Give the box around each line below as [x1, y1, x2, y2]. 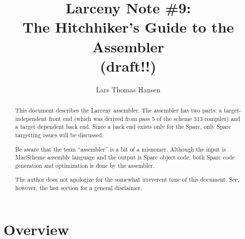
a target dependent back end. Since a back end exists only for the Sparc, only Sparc [15, 122, 232, 131]
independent [15, 114, 47, 122]
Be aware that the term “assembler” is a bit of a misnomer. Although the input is [15, 145, 226, 153]
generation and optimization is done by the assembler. [15, 161, 155, 169]
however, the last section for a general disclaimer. [15, 184, 143, 192]
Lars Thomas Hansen [96, 84, 160, 94]
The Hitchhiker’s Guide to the [22, 17, 234, 37]
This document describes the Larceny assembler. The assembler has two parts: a [15, 106, 222, 115]
